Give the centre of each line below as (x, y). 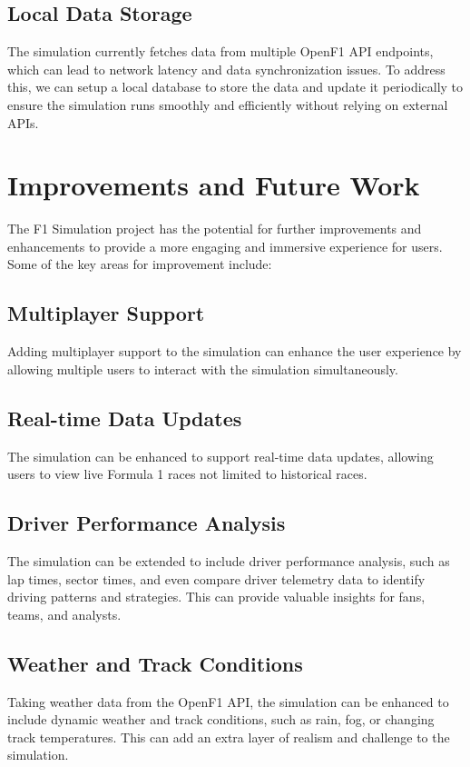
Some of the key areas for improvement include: (140, 264)
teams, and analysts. (64, 614)
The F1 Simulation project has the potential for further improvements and (215, 229)
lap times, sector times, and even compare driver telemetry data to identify (216, 578)
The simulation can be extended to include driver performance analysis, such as (229, 561)
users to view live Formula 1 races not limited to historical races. (187, 474)
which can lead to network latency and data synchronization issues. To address (226, 69)
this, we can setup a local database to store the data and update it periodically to (235, 87)
